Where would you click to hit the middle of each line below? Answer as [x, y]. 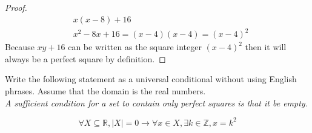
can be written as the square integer [135, 47]
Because [20, 47]
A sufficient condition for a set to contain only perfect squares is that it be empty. [156, 102]
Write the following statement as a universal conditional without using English [151, 79]
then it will [266, 47]
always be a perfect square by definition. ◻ [85, 58]
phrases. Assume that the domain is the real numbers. [105, 90]
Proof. [16, 7]
